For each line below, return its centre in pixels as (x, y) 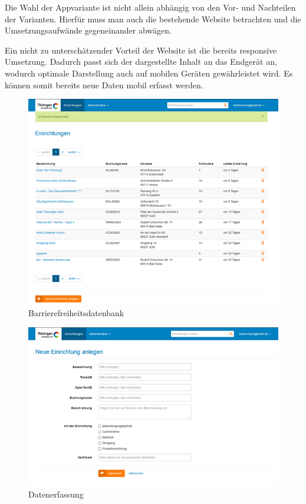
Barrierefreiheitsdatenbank (76, 313)
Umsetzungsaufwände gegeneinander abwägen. (88, 30)
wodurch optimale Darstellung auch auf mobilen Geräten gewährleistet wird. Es (149, 73)
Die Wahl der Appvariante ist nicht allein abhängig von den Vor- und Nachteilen (150, 7)
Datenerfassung (56, 494)
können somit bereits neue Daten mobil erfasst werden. (104, 84)
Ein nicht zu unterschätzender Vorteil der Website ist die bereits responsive (141, 50)
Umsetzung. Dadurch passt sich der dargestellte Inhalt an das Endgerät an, (141, 62)
